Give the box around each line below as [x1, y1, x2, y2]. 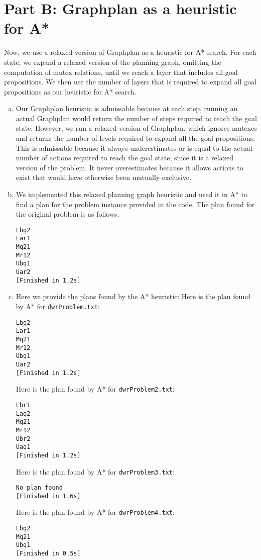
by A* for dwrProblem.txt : [16, 301, 100, 311]
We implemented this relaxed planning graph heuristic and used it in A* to [16, 189, 248, 200]
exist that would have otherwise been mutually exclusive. [16, 172, 191, 182]
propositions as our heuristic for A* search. [4, 86, 137, 97]
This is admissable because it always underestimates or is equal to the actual [16, 142, 252, 153]
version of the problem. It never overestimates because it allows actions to [16, 162, 243, 172]
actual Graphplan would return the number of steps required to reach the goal [16, 113, 257, 123]
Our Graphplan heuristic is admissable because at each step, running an [16, 103, 238, 114]
